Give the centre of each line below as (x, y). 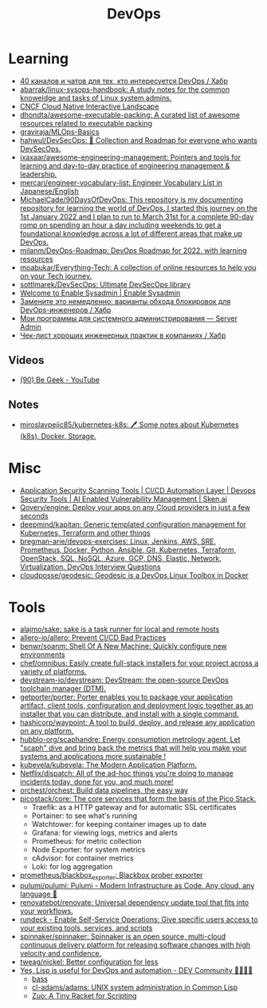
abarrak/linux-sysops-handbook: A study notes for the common (124, 89)
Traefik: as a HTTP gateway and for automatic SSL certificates (134, 808)
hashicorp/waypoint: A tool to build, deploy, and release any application (137, 722)
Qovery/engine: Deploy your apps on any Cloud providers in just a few (135, 507)
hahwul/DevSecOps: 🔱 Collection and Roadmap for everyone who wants (138, 140)
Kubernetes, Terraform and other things (85, 532)
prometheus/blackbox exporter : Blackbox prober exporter (111, 876)
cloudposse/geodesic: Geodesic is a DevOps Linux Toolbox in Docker (134, 575)
